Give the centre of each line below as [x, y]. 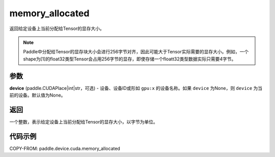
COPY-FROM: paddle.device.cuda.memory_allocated [65, 148]
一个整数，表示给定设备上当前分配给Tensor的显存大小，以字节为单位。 [84, 121]
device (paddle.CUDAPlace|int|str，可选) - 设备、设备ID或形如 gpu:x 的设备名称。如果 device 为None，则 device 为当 [136, 88]
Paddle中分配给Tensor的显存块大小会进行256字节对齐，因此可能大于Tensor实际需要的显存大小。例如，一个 [136, 52]
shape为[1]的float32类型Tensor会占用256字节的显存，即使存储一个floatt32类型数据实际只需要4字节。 [130, 59]
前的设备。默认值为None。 [37, 95]
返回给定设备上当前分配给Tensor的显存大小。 [57, 28]
